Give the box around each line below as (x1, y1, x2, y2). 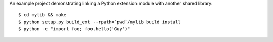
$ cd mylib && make (18, 12, 67, 18)
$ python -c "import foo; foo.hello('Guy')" (18, 26, 131, 32)
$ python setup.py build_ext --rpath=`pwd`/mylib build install (18, 19, 181, 25)
